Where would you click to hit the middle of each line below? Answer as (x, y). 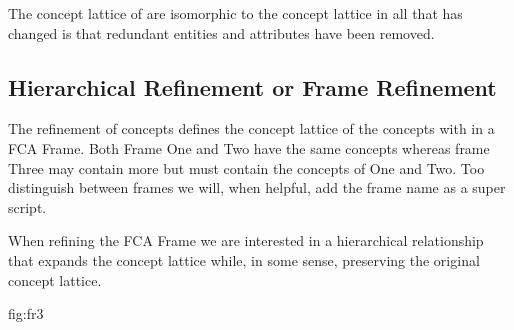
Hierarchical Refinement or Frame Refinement (252, 86)
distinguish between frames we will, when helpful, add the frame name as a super (257, 187)
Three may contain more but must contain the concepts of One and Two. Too (246, 167)
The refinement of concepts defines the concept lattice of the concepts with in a (251, 128)
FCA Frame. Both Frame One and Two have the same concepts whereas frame (249, 147)
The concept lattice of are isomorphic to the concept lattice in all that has (235, 13)
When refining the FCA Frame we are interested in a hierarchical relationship (246, 240)
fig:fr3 (26, 313)
